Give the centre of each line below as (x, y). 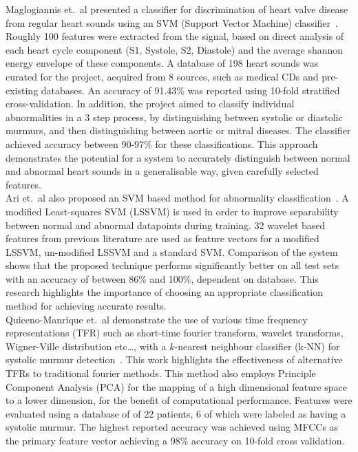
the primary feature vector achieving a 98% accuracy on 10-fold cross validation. (175, 440)
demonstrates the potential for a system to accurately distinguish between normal (178, 157)
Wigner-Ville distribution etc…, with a (86, 346)
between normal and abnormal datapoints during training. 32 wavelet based (166, 225)
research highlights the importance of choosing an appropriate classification (165, 292)
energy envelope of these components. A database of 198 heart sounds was (162, 63)
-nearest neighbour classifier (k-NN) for (257, 346)
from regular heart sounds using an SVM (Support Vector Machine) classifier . (172, 22)
